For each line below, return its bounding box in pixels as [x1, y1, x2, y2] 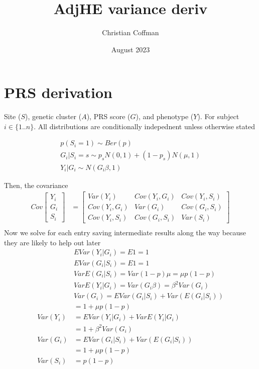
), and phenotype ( [136, 111, 194, 122]
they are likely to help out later [4, 237, 101, 247]
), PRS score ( [86, 111, 131, 122]
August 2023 [111, 44, 150, 54]
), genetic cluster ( [25, 111, 82, 122]
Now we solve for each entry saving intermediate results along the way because [4, 227, 246, 238]
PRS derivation [4, 82, 112, 103]
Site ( [4, 111, 21, 122]
